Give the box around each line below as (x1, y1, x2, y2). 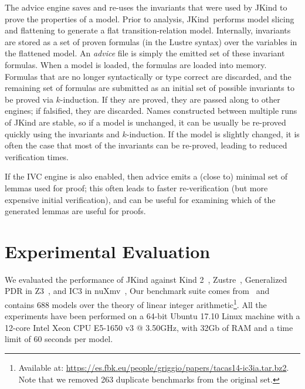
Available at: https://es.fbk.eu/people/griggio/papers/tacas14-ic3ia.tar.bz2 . (18, 361, 289, 374)
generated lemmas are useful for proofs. (5, 205, 146, 217)
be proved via (5, 93, 53, 105)
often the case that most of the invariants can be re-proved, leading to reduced (5, 139, 287, 151)
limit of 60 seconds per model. (5, 333, 113, 345)
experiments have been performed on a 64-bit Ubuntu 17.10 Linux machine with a (5, 310, 300, 322)
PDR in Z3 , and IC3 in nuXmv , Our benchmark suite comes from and (5, 285, 270, 297)
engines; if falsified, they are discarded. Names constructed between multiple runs (5, 104, 297, 117)
